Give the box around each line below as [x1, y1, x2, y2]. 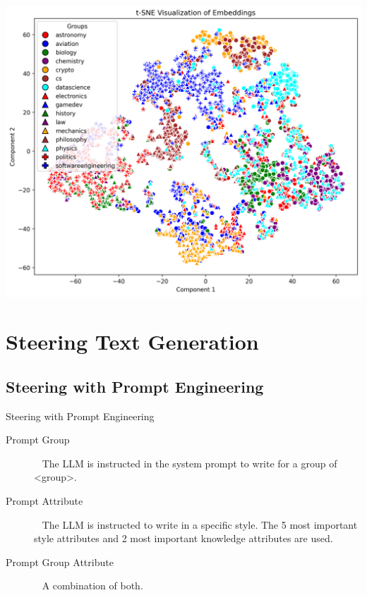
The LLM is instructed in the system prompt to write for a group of [42, 455, 337, 470]
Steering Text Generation [6, 327, 259, 356]
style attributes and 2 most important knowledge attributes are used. [34, 531, 333, 546]
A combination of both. [42, 578, 143, 593]
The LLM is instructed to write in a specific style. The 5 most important [42, 517, 358, 532]
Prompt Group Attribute [6, 554, 114, 569]
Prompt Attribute [6, 493, 83, 508]
